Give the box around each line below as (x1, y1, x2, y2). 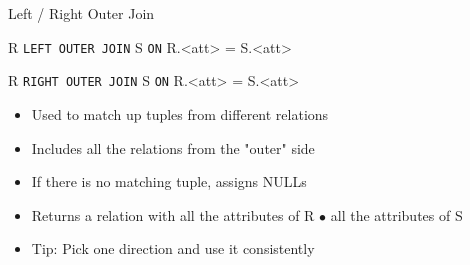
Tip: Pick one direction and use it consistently (31, 238, 315, 259)
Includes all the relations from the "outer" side (31, 137, 315, 158)
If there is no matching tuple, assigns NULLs (31, 171, 307, 192)
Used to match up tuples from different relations (31, 103, 329, 124)
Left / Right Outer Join (8, 3, 155, 23)
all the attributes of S (330, 204, 463, 225)
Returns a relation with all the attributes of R (31, 204, 315, 225)
